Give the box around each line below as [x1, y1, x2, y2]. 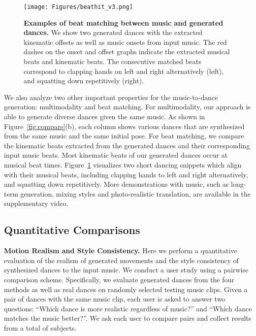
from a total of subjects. [4, 322, 77, 333]
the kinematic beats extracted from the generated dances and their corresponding [4, 140, 250, 150]
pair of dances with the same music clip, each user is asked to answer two [4, 294, 225, 304]
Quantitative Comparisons [4, 222, 140, 237]
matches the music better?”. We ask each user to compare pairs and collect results [4, 313, 252, 323]
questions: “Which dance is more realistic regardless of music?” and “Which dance [4, 303, 252, 313]
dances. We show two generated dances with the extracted [24, 27, 203, 37]
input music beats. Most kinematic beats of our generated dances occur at [4, 150, 228, 160]
